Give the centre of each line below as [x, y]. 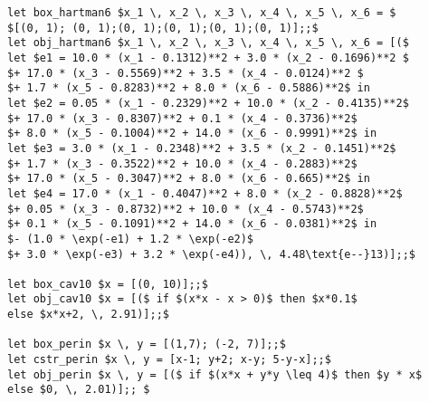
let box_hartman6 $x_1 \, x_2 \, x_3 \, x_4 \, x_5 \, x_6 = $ [202, 13]
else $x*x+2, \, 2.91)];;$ [88, 315]
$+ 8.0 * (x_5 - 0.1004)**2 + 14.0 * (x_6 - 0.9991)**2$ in [192, 134]
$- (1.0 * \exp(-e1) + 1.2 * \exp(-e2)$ [131, 239]
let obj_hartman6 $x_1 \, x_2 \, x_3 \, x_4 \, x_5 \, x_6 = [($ [208, 43]
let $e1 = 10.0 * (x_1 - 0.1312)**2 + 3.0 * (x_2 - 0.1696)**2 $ [208, 57]
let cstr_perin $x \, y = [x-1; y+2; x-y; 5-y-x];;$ [169, 360]
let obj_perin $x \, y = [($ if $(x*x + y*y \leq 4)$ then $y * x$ [215, 374]
